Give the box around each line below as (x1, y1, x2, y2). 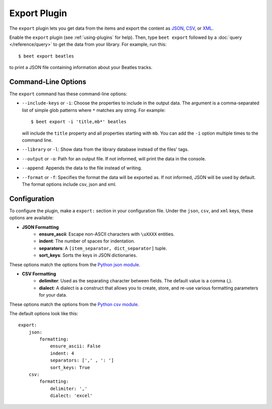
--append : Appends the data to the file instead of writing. (22, 165, 142, 171)
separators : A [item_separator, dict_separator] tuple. (39, 245, 167, 251)
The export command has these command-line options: (9, 91, 127, 97)
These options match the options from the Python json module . (9, 261, 141, 267)
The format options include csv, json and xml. (22, 181, 117, 187)
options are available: (9, 215, 54, 221)
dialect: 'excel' (50, 393, 93, 398)
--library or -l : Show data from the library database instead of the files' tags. (22, 146, 189, 152)
